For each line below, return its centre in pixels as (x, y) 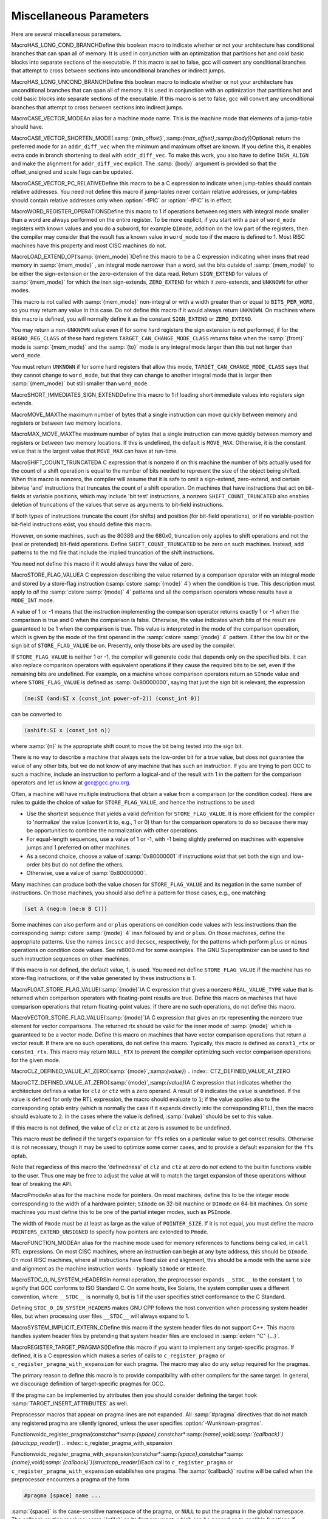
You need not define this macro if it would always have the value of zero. (102, 564)
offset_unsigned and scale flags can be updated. (72, 172)
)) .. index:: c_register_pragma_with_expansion (114, 1442)
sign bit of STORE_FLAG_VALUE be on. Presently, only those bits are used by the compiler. (124, 646)
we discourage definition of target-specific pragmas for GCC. (88, 1384)
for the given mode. (36, 1060)
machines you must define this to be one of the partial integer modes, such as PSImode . (121, 1212)
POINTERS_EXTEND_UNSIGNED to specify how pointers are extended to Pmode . (110, 1232)
